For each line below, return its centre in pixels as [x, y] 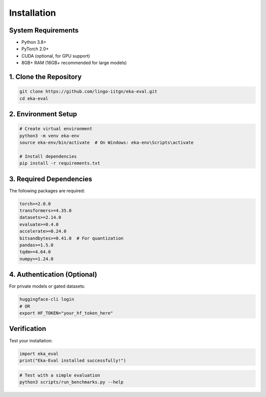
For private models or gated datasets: [47, 286]
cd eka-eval [34, 98]
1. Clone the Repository [45, 77]
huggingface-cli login [47, 299]
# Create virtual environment [56, 129]
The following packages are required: [47, 191]
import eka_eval [39, 354]
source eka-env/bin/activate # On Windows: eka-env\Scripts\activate [107, 143]
